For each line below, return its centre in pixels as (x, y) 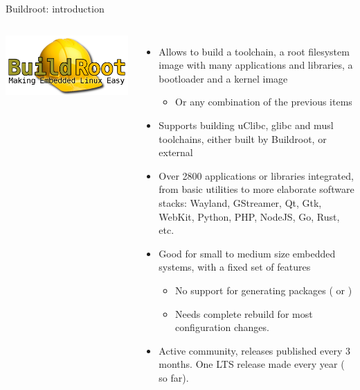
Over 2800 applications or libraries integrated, (256, 175)
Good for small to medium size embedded (247, 253)
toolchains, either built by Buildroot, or (243, 138)
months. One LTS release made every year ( (252, 364)
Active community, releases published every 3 (255, 350)
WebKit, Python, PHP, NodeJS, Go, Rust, (249, 216)
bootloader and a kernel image (223, 78)
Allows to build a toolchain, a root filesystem (254, 51)
